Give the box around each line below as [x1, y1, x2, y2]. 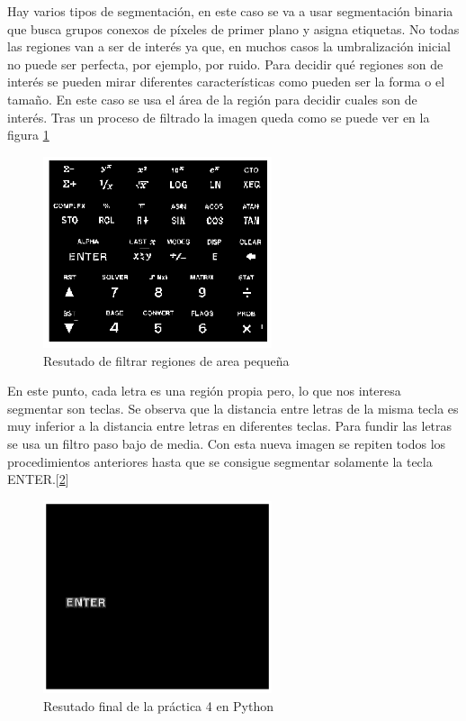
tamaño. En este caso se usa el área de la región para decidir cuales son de [7, 89, 417, 108]
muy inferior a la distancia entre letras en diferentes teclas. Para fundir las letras [7, 416, 453, 435]
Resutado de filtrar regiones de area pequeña [43, 351, 290, 370]
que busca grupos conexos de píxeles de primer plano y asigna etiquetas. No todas [7, 19, 460, 38]
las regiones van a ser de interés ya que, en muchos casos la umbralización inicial [7, 37, 451, 56]
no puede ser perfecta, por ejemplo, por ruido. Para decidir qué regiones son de [7, 54, 444, 73]
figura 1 [7, 125, 49, 144]
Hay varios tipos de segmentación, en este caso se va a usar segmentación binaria [7, 2, 453, 20]
